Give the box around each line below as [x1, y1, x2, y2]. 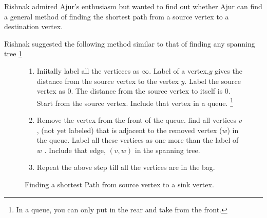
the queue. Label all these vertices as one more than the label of [36, 135, 239, 145]
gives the [215, 65, 242, 76]
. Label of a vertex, [149, 65, 209, 76]
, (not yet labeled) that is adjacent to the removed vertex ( [36, 124, 222, 135]
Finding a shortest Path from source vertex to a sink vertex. [25, 179, 214, 189]
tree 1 [4, 48, 23, 59]
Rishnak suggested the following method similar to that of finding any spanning [4, 38, 255, 49]
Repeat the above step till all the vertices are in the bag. [36, 162, 215, 172]
